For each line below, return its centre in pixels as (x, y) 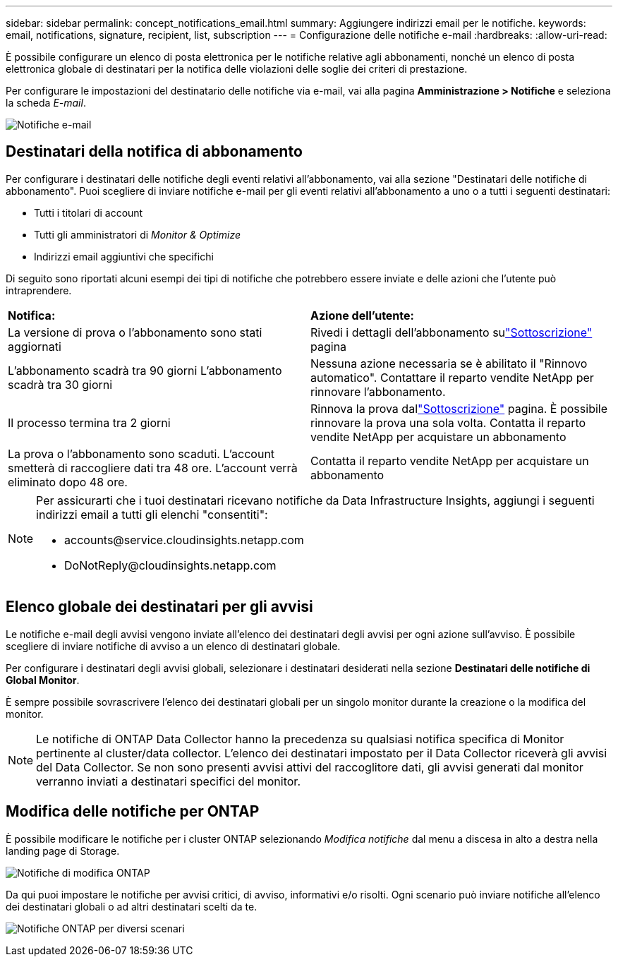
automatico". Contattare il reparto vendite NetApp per (452, 377)
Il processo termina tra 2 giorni (89, 422)
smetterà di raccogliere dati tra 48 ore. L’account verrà (153, 468)
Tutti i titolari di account (89, 212)
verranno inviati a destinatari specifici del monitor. (168, 781)
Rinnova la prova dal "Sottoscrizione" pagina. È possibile (459, 408)
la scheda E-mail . (46, 103)
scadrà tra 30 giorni (60, 384)
